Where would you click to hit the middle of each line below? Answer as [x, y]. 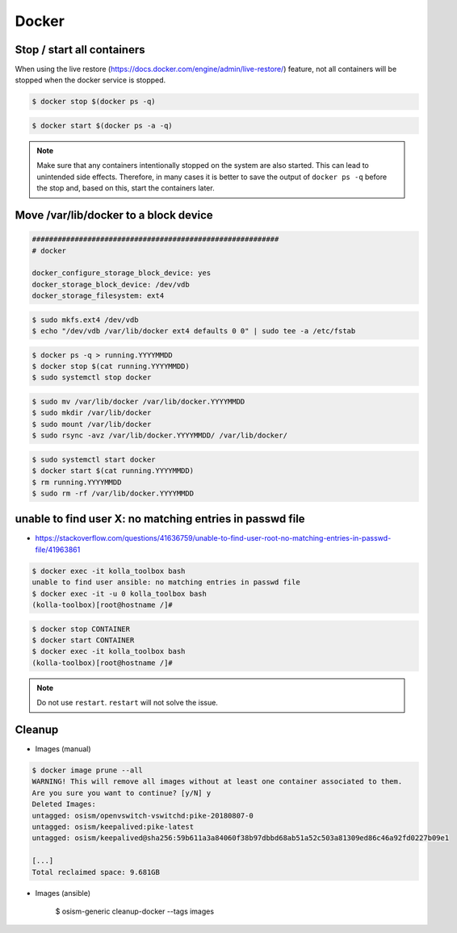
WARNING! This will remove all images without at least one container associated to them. [217, 782]
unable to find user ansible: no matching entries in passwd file [166, 582]
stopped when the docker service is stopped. [90, 80]
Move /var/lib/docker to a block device [114, 215]
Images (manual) [63, 749]
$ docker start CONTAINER [83, 640]
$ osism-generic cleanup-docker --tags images [134, 911]
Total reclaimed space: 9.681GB [96, 872]
